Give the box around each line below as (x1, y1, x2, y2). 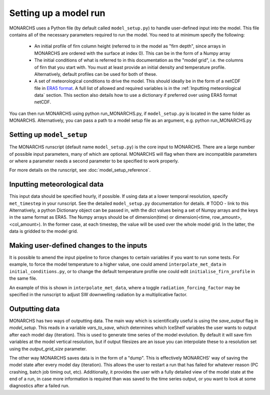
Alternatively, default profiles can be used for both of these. (34, 71, 157, 77)
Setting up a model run (9, 7, 105, 18)
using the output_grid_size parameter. (9, 346, 87, 352)
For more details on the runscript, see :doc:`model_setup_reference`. (9, 167, 151, 173)
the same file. (9, 275, 37, 282)
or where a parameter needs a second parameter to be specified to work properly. (9, 158, 179, 164)
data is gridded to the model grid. (9, 228, 78, 234)
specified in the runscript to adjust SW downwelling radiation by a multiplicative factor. (9, 292, 187, 298)
